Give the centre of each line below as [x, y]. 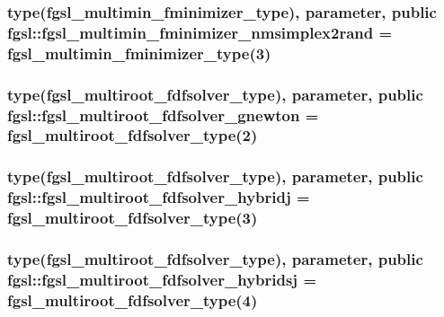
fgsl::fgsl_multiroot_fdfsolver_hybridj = [159, 197]
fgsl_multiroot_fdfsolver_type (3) [133, 218]
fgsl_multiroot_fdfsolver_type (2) [133, 135]
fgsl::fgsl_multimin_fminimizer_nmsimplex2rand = [200, 32]
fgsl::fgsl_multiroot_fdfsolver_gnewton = [163, 114]
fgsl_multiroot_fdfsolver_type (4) [133, 299]
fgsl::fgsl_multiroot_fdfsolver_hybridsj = [162, 279]
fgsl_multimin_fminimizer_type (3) [139, 53]
